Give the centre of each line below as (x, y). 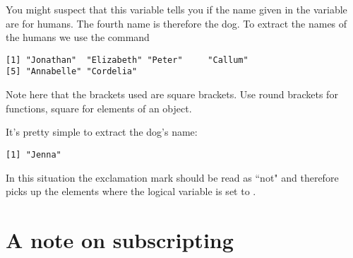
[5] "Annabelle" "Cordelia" (72, 72)
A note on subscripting (120, 239)
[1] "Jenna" (34, 154)
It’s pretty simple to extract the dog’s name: (102, 132)
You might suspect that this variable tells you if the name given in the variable (176, 9)
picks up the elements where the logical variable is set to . (131, 191)
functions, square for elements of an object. (99, 108)
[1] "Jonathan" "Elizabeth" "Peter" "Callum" (127, 60)
